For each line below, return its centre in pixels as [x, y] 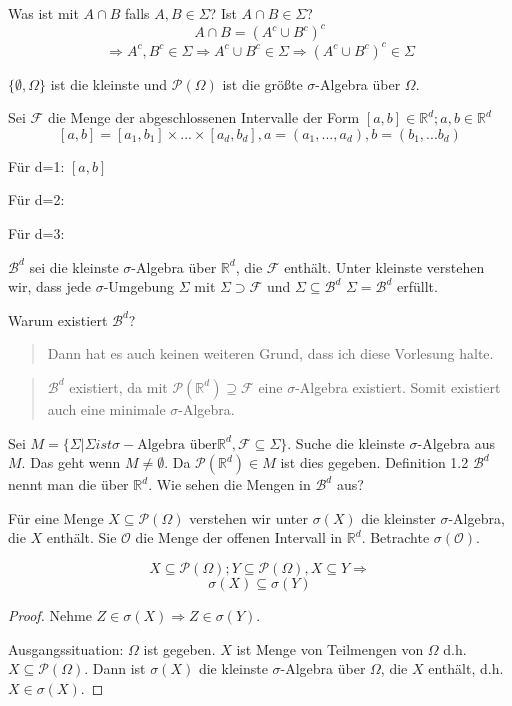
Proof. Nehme [50, 614]
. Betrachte [395, 537]
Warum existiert [58, 319]
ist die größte [262, 83]
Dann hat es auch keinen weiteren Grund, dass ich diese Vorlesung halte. [270, 353]
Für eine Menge [56, 517]
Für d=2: [36, 199]
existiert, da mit [118, 386]
